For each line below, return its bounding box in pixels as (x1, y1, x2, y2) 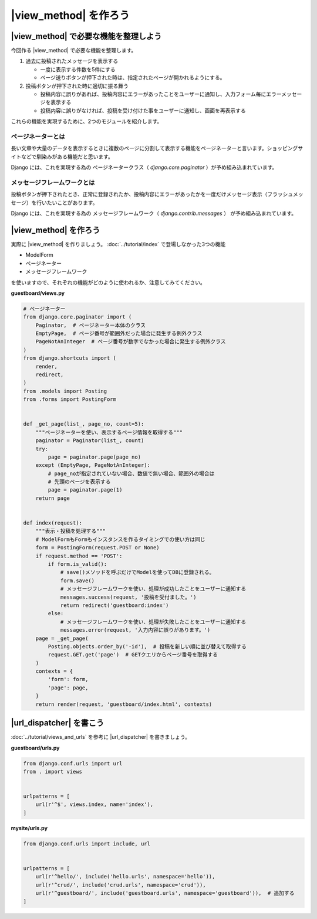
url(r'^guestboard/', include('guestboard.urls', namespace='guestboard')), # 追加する (35, 890, 295, 897)
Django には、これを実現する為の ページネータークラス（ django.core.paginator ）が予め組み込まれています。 (11, 164, 278, 171)
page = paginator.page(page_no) (48, 453, 141, 460)
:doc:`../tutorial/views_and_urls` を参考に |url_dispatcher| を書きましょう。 (11, 734, 191, 741)
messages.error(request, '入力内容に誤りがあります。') (60, 627, 211, 633)
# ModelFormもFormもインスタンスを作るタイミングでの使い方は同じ (35, 536, 205, 543)
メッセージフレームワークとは (11, 178, 95, 187)
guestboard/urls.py (11, 744, 60, 751)
